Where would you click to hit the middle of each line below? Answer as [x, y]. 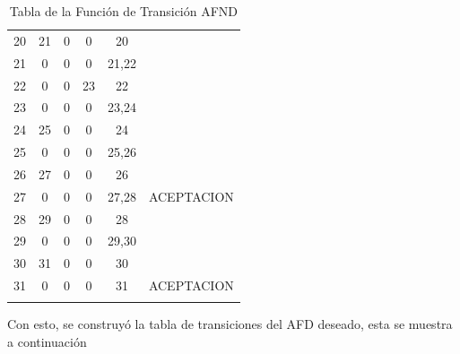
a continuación [47, 342]
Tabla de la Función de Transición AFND [124, 11]
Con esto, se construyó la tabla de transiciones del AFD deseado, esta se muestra [230, 324]
